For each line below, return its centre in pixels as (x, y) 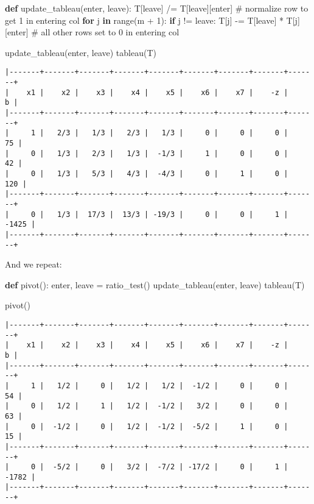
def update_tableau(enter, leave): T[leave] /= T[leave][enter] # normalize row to (157, 8)
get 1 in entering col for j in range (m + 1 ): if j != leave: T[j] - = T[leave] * (144, 20)
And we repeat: (33, 264)
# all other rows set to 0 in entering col (105, 32)
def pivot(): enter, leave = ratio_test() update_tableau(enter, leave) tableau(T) (155, 284)
